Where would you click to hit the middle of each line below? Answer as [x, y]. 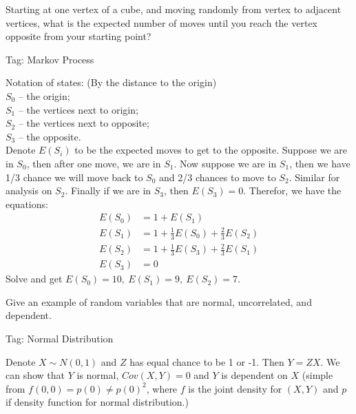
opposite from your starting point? [78, 36]
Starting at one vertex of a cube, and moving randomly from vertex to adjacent [174, 9]
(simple [317, 375]
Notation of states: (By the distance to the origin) [111, 82]
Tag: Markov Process [50, 59]
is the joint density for [235, 388]
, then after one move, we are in [94, 163]
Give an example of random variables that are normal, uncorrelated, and [159, 301]
